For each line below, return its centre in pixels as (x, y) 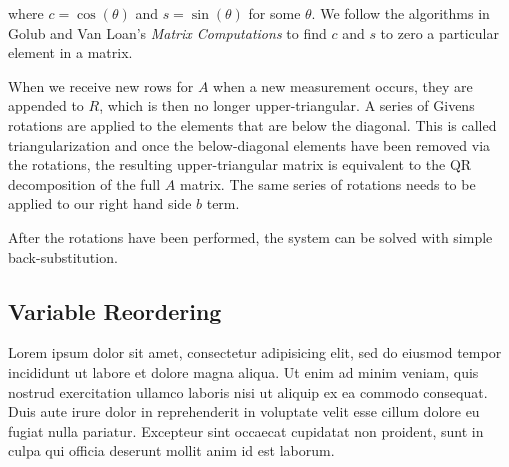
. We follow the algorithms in (400, 13)
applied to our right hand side (100, 203)
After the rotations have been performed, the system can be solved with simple (250, 236)
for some (274, 13)
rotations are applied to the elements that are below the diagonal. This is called (252, 124)
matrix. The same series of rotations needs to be (327, 183)
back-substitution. (63, 256)
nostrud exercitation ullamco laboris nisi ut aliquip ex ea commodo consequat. (248, 391)
